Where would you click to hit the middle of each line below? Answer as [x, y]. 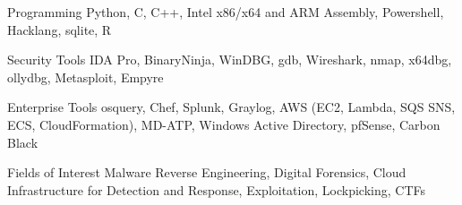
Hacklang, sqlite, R [60, 29]
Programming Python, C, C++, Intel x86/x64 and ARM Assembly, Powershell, [226, 12]
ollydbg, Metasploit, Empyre [86, 77]
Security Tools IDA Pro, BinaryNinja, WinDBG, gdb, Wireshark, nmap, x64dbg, [230, 60]
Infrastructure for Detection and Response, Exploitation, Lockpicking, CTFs [216, 189]
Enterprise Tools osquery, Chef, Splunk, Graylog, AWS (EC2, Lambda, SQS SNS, [231, 107]
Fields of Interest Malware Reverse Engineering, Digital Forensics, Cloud [207, 172]
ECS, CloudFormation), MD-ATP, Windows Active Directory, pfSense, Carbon [224, 124]
